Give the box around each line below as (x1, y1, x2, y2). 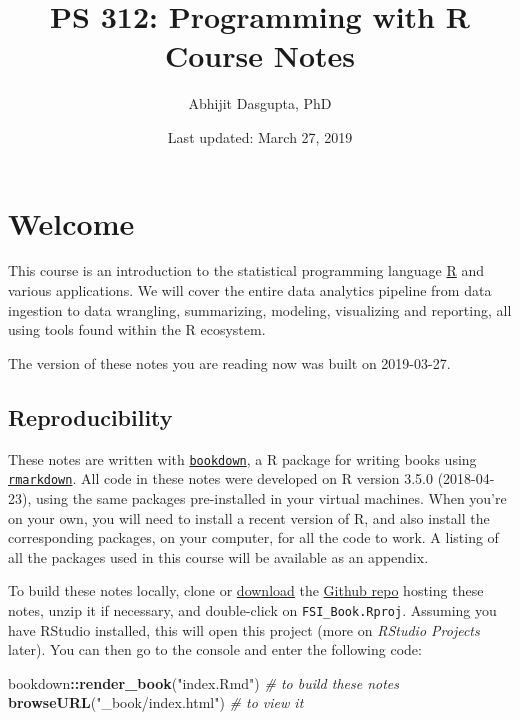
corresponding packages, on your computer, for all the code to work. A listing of (8, 527, 499, 548)
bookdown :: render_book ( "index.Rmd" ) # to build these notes (8, 672, 400, 693)
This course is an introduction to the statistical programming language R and (8, 260, 484, 281)
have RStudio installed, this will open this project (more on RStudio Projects (8, 619, 480, 640)
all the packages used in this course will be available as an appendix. (8, 546, 429, 567)
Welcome (8, 202, 135, 243)
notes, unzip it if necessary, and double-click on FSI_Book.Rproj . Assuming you (8, 599, 497, 620)
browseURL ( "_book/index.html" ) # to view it (8, 692, 304, 713)
